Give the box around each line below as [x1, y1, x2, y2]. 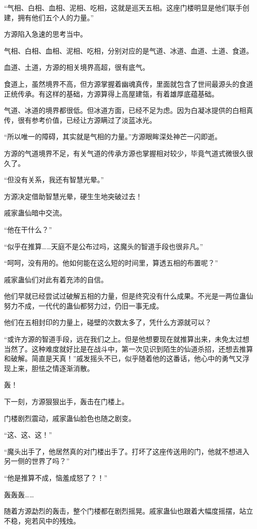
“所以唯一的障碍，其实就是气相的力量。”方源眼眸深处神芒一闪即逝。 [4, 131, 222, 142]
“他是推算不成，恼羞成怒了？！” [4, 473, 108, 482]
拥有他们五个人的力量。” [17, 12, 94, 22]
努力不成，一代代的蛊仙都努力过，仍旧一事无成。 [4, 300, 163, 311]
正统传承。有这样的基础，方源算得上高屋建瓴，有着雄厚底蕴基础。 [4, 88, 218, 99]
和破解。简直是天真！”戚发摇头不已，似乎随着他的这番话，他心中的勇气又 [4, 353, 243, 364]
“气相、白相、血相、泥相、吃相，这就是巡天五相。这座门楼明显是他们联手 [4, 2, 243, 12]
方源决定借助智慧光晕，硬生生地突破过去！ [4, 191, 142, 201]
